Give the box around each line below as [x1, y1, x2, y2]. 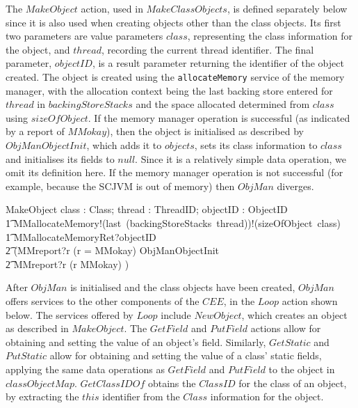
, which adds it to [86, 138, 162, 152]
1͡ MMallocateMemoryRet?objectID [6, 229, 156, 244]
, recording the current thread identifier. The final [101, 42, 314, 56]
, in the [223, 293, 255, 308]
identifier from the [102, 389, 180, 404]
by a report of [6, 124, 65, 139]
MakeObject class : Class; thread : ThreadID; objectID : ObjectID [6, 202, 288, 217]
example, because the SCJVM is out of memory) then [6, 178, 235, 193]
